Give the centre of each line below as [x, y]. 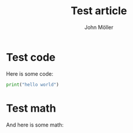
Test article [99, 11]
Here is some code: [30, 74]
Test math [31, 108]
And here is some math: [35, 125]
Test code [31, 57]
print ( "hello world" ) [33, 85]
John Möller [99, 27]
